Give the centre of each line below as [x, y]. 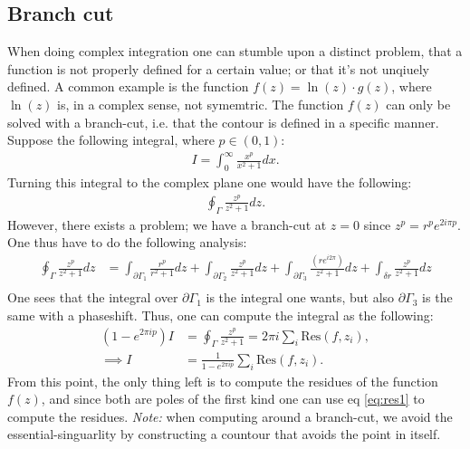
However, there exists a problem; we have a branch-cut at [167, 224]
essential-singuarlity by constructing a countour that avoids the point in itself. [224, 434]
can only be [418, 104]
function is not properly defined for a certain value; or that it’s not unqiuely [218, 68]
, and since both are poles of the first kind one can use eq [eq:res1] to [233, 399]
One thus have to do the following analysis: [127, 242]
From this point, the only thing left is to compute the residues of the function [223, 381]
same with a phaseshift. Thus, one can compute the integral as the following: [221, 315]
